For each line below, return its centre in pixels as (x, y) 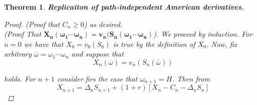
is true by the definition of (154, 44)
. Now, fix (222, 44)
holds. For (20, 78)
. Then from (191, 78)
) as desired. (103, 24)
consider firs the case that (97, 78)
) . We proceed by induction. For (203, 34)
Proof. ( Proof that (32, 24)
